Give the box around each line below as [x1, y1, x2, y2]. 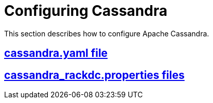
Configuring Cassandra [4, 2, 168, 19]
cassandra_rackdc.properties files [4, 68, 185, 81]
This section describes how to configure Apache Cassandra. [4, 29, 209, 38]
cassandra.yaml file [4, 47, 108, 60]
